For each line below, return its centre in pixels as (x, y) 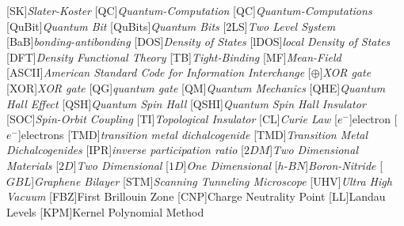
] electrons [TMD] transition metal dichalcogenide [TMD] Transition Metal (193, 134)
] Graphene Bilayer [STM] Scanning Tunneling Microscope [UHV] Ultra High (212, 181)
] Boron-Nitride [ (344, 165)
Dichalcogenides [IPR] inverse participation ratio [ (125, 150)
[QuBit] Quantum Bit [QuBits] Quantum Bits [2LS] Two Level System (171, 26)
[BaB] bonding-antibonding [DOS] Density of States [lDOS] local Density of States (198, 41)
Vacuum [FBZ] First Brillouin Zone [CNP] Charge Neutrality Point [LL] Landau (196, 196)
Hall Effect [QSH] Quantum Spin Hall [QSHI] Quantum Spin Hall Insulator (186, 103)
